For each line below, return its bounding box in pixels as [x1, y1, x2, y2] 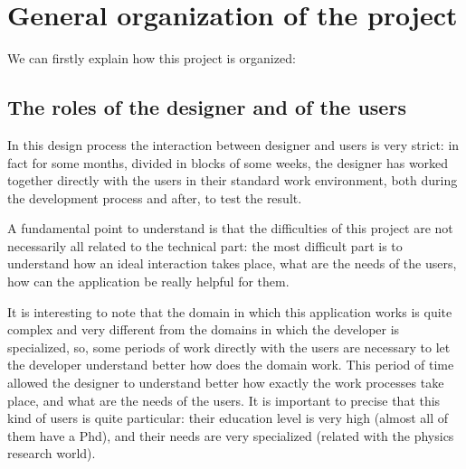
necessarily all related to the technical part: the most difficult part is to [7, 236, 403, 255]
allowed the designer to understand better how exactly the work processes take [7, 373, 444, 392]
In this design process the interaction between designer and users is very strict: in [7, 135, 460, 154]
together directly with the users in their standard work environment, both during [7, 171, 458, 190]
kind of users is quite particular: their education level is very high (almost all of [7, 408, 449, 427]
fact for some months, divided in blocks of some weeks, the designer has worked [7, 153, 449, 172]
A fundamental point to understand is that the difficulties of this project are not [7, 219, 453, 238]
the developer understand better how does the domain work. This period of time [7, 355, 454, 374]
